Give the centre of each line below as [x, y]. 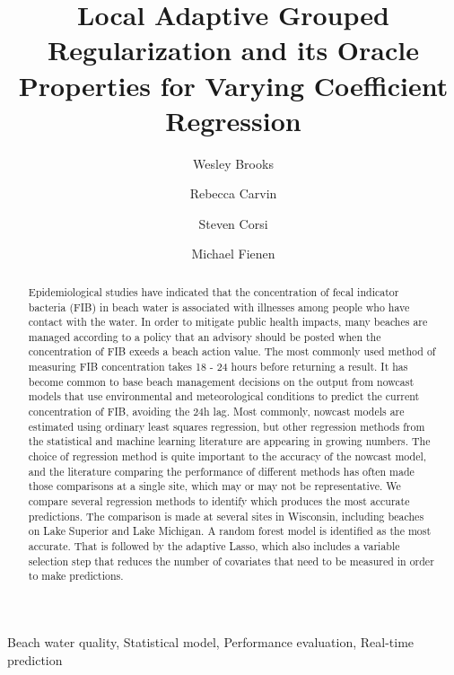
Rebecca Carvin [233, 193]
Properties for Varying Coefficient [233, 85]
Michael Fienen [233, 254]
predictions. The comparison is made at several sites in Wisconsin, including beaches [226, 516]
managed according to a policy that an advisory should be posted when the [205, 336]
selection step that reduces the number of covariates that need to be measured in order [231, 561]
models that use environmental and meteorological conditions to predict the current [224, 396]
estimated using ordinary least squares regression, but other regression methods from [227, 426]
